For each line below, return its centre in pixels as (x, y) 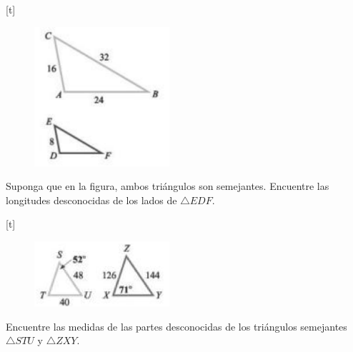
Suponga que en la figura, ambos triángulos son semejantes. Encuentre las (168, 186)
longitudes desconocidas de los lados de (91, 200)
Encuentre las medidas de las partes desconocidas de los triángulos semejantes (176, 326)
